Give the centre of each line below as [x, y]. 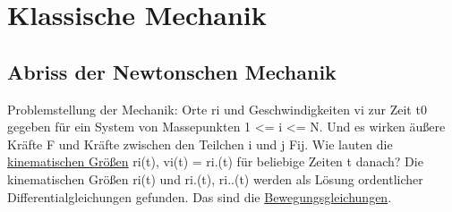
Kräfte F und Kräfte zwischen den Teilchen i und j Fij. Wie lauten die [200, 144]
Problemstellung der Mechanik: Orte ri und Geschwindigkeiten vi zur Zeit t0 [217, 109]
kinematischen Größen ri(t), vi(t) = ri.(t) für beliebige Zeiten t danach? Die [215, 161]
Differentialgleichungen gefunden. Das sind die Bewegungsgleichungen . [200, 196]
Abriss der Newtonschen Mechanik [172, 71]
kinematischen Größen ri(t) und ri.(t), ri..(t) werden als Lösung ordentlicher [215, 178]
